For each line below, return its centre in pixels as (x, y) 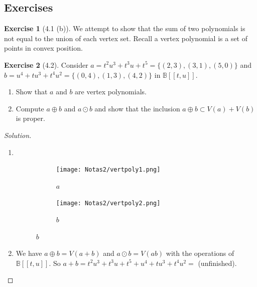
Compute (30, 108)
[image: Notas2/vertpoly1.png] (108, 170)
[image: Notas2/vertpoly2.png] (108, 203)
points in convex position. (43, 48)
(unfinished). (217, 263)
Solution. (18, 135)
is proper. (30, 118)
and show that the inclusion (137, 108)
